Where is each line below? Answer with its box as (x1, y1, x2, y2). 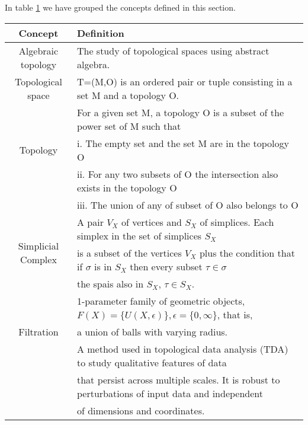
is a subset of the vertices (76, 245, 182, 260)
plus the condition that (199, 245, 295, 260)
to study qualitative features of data (76, 355, 227, 369)
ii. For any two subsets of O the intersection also (76, 167, 278, 181)
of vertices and (121, 215, 182, 229)
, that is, (217, 307, 253, 321)
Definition (76, 25, 124, 40)
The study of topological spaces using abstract (76, 43, 269, 57)
